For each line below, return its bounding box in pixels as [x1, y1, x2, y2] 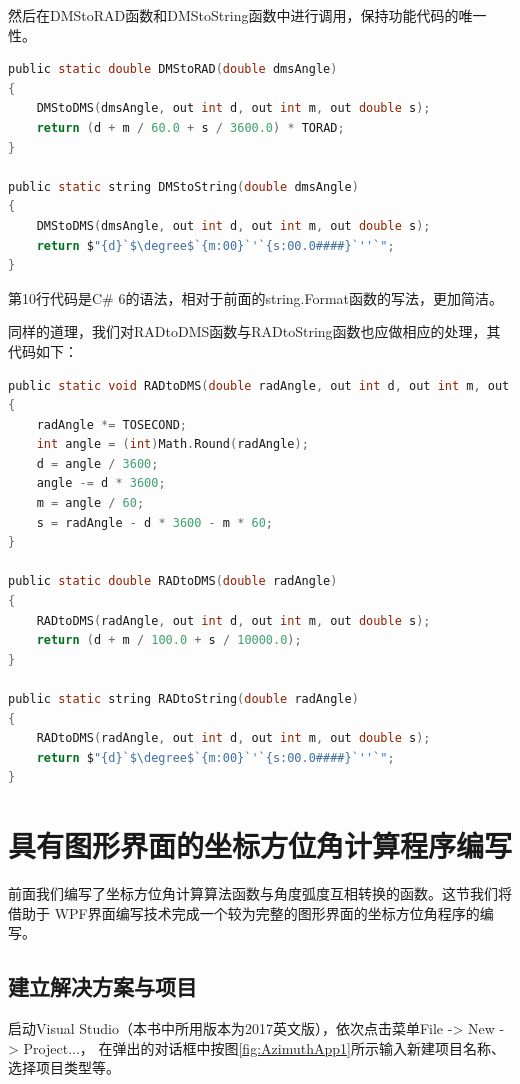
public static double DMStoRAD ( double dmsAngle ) [8, 62, 338, 77]
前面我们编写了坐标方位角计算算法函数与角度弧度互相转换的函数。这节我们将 [8, 883, 512, 904]
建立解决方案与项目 [8, 971, 197, 1002]
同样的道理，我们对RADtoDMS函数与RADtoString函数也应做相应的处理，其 [8, 321, 501, 342]
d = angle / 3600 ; [36, 456, 159, 471]
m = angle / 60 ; [36, 496, 145, 511]
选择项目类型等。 [8, 1057, 120, 1078]
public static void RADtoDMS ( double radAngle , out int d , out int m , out [8, 378, 510, 393]
